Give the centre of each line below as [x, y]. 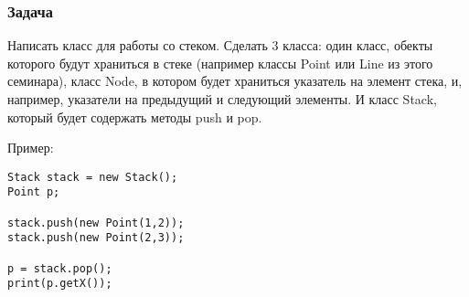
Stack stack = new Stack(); [93, 177]
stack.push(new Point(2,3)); [96, 238]
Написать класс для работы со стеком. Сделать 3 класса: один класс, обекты [220, 45]
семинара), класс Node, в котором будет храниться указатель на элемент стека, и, [235, 81]
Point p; [34, 192]
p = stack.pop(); [60, 268]
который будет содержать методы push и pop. [135, 117]
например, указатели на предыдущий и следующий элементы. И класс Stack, [222, 99]
